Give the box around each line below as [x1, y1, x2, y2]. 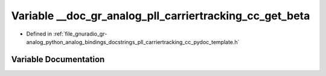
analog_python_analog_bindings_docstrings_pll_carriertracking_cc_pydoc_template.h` [26, 38, 240, 45]
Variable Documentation [11, 54, 105, 65]
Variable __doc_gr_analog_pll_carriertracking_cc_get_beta [11, 9, 310, 22]
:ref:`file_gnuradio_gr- [53, 30, 107, 37]
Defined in [26, 30, 53, 37]
